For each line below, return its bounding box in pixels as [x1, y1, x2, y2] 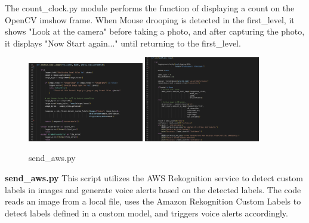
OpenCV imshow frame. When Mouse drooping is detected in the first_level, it [5, 13, 295, 26]
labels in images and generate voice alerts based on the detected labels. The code [5, 183, 301, 196]
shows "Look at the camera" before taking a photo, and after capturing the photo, [5, 25, 305, 38]
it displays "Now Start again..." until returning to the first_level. [5, 36, 241, 49]
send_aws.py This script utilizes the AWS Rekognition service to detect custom [5, 172, 303, 184]
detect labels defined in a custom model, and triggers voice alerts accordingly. [5, 206, 288, 219]
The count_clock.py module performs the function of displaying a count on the [5, 2, 295, 14]
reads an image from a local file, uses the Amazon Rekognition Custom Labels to [5, 195, 301, 207]
